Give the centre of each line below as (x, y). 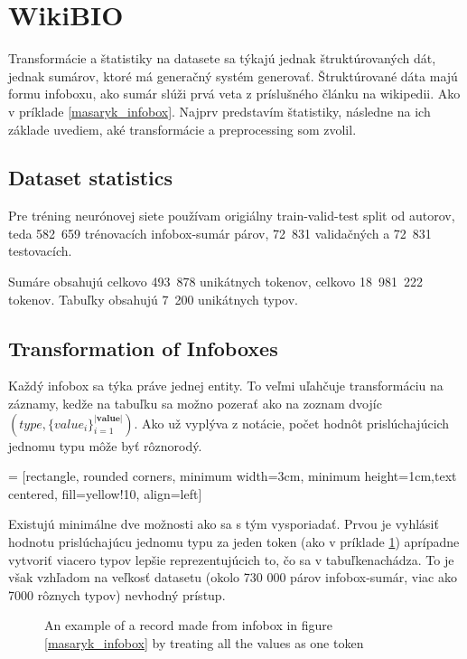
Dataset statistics (91, 178)
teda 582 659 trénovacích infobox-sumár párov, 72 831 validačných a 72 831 (220, 233)
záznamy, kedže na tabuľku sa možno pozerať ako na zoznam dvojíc (195, 404)
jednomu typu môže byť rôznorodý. (105, 445)
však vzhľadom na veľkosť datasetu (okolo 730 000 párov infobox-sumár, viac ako (233, 577)
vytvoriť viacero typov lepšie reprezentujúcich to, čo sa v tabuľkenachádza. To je (231, 559)
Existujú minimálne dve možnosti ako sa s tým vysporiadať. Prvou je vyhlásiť (224, 524)
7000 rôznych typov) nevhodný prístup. (117, 594)
